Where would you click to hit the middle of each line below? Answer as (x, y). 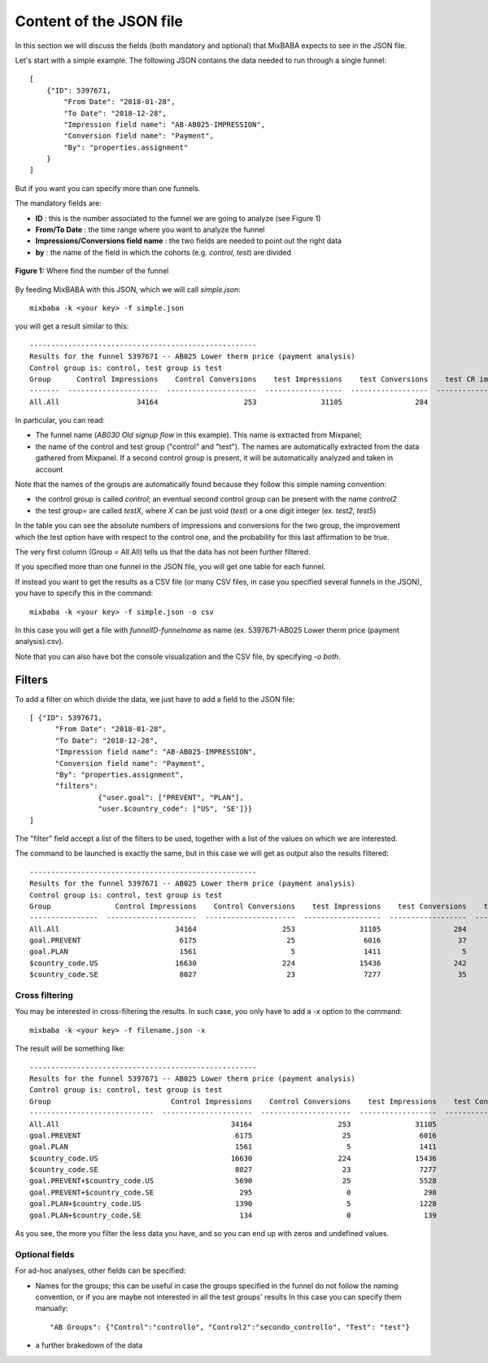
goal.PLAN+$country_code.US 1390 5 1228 (233, 1204)
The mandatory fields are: (58, 203)
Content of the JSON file (99, 21)
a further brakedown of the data (89, 1345)
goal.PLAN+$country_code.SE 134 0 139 (233, 1215)
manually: (52, 1309)
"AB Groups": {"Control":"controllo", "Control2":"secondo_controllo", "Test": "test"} (230, 1327)
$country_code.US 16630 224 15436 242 (248, 963)
